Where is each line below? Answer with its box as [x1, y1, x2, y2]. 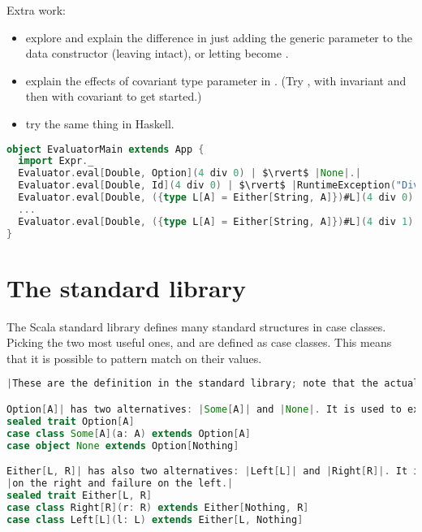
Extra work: [6, 2, 67, 18]
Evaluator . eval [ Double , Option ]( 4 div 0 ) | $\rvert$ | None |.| [18, 167, 361, 179]
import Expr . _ [18, 155, 94, 167]
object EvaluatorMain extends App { [6, 143, 205, 155]
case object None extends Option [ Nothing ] [6, 439, 239, 452]
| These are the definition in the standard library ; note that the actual [6, 378, 420, 390]
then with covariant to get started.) [25, 88, 202, 105]
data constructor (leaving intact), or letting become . [25, 45, 289, 62]
